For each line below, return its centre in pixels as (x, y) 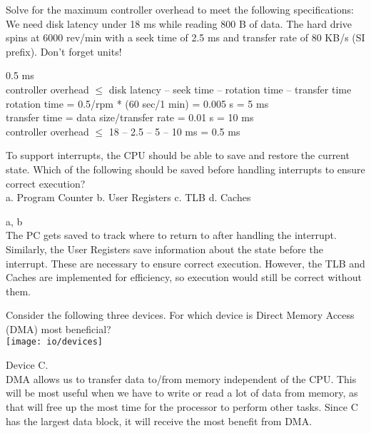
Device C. (27, 365)
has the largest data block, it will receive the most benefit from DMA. (159, 421)
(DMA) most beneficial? (59, 328)
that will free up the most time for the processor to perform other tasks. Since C (182, 406)
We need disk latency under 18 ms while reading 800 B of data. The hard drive (179, 23)
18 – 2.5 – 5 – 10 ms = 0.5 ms (174, 131)
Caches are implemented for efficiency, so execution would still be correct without (184, 277)
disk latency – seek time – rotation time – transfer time (230, 89)
